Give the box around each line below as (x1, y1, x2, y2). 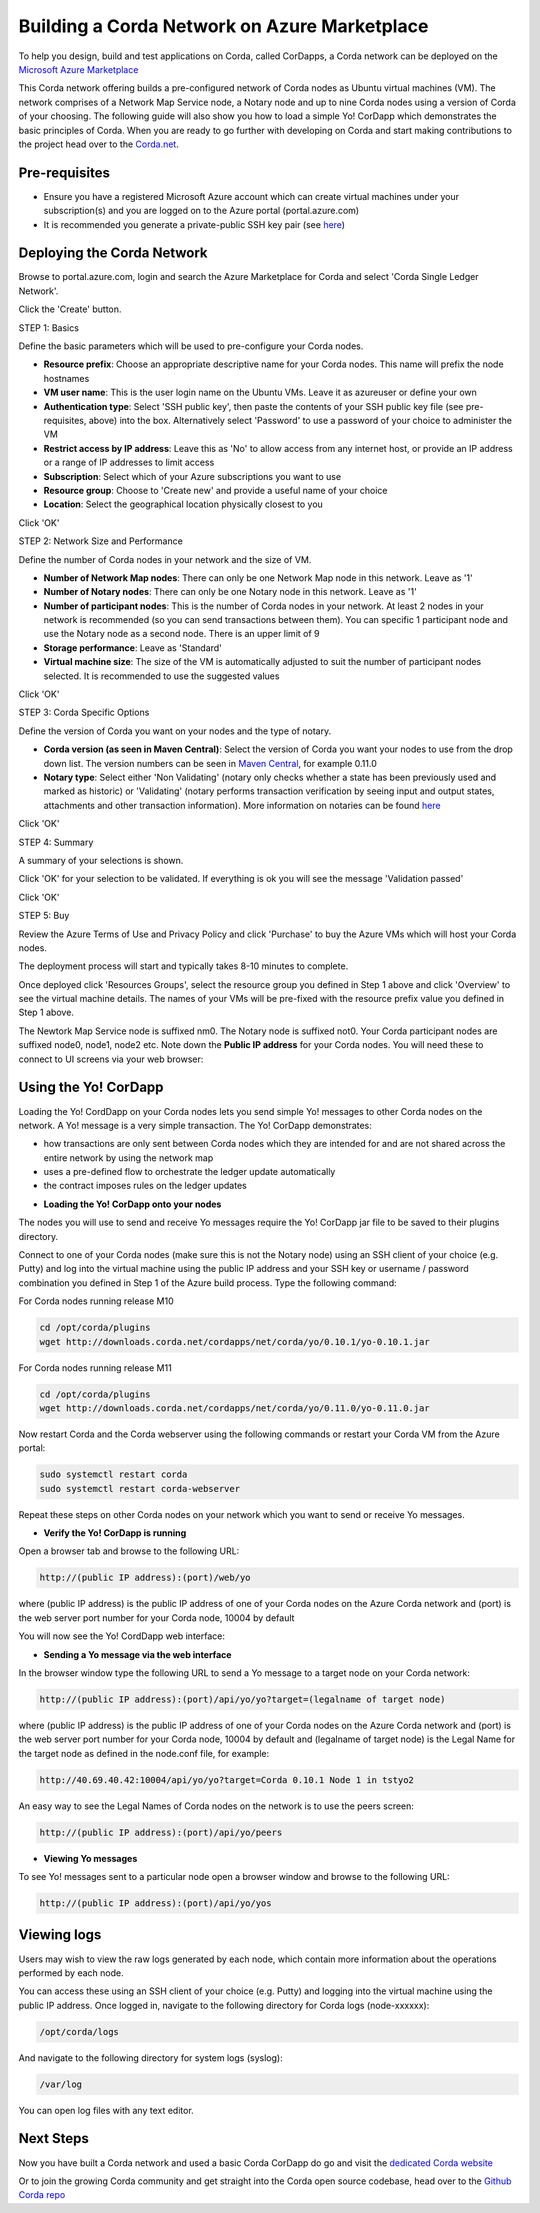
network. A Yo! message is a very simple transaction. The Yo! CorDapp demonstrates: (18, 1119, 372, 1131)
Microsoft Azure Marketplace (18, 63, 139, 75)
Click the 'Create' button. (18, 303, 122, 315)
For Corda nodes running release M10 (18, 1295, 174, 1307)
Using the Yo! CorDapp (18, 1079, 164, 1096)
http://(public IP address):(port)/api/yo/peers (39, 1826, 283, 1838)
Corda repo (18, 2189, 66, 2201)
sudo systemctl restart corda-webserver (39, 1483, 240, 1494)
